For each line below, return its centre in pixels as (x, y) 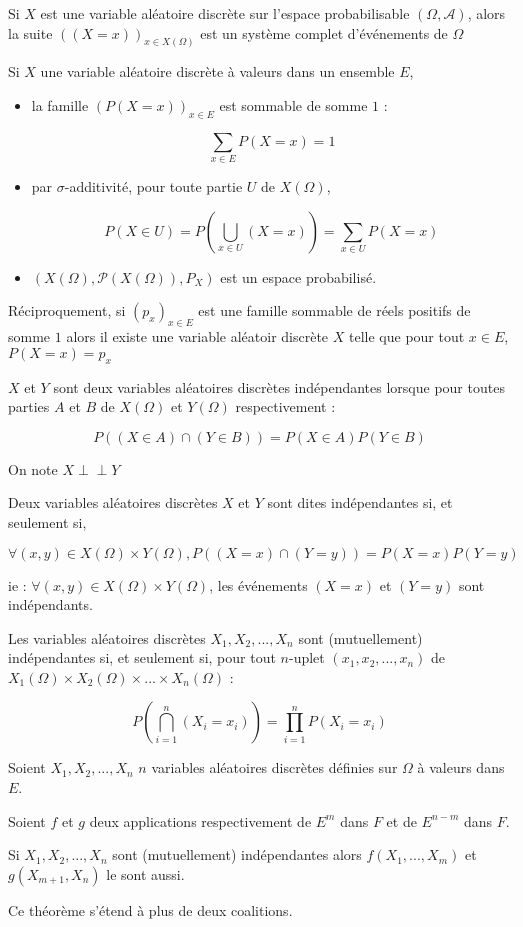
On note (33, 468)
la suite (30, 32)
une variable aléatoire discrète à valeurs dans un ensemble (217, 71)
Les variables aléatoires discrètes (107, 637)
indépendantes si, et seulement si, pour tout (142, 657)
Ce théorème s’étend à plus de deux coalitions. (150, 909)
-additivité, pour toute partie (153, 186)
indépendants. (50, 604)
